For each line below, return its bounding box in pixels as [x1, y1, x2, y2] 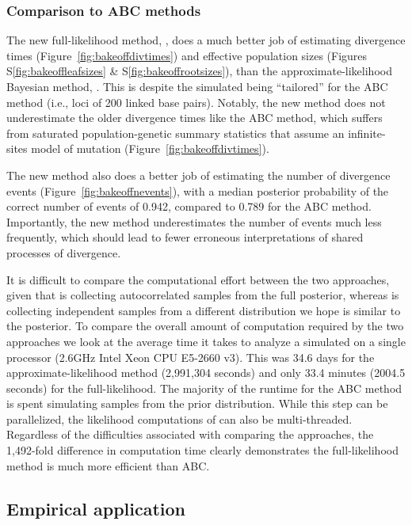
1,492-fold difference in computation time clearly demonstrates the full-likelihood [6, 442, 399, 458]
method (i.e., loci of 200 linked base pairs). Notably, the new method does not [6, 93, 386, 110]
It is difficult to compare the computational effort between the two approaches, [6, 271, 390, 287]
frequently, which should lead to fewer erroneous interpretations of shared [6, 229, 364, 245]
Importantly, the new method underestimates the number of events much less [6, 213, 382, 230]
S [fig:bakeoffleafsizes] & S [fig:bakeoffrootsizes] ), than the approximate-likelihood [6, 63, 392, 79]
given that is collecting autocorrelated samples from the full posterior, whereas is [6, 287, 399, 303]
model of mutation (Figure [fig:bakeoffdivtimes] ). [31, 140, 269, 157]
